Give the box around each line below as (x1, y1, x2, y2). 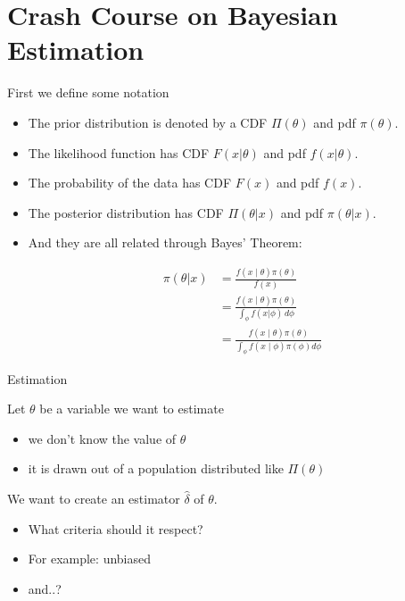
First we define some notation (7, 83, 169, 102)
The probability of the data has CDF (28, 173, 232, 192)
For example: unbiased (28, 549, 152, 568)
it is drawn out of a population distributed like (28, 459, 284, 478)
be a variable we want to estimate (39, 399, 224, 418)
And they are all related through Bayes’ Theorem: (28, 233, 302, 252)
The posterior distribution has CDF (28, 203, 224, 221)
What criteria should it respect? (28, 519, 203, 538)
